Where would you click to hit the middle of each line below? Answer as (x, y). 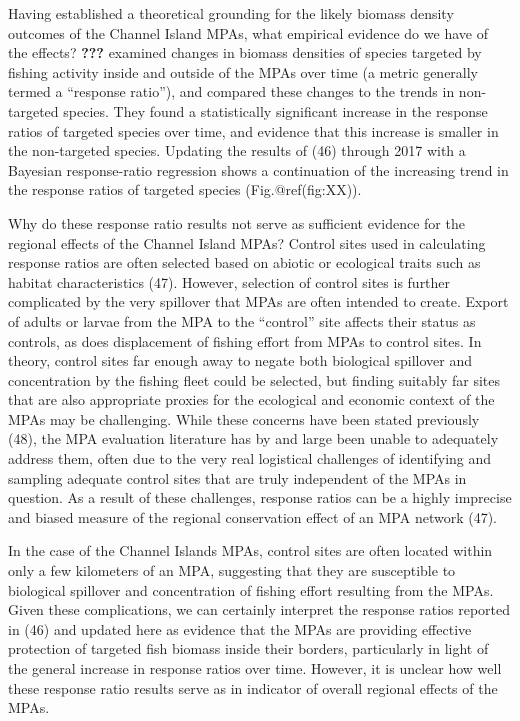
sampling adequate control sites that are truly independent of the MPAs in (237, 477)
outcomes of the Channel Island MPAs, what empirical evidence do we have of (248, 32)
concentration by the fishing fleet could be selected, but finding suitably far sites (254, 379)
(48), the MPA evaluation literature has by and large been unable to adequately (253, 438)
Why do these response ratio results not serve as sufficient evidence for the (236, 222)
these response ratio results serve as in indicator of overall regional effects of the (253, 687)
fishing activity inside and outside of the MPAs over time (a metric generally (243, 71)
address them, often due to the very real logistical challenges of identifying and (250, 458)
